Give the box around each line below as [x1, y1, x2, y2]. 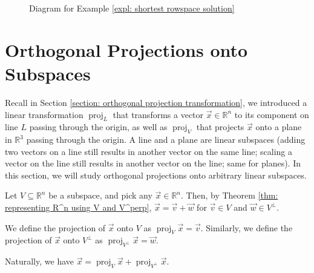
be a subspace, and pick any [48, 189, 152, 202]
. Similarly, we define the [200, 221, 293, 234]
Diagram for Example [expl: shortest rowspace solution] [29, 2, 235, 14]
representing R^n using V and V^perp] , [5, 201, 152, 214]
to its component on [234, 108, 309, 120]
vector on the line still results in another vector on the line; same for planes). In [5, 157, 301, 169]
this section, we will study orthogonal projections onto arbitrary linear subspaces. [5, 168, 307, 181]
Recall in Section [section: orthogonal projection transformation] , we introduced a [5, 96, 307, 108]
